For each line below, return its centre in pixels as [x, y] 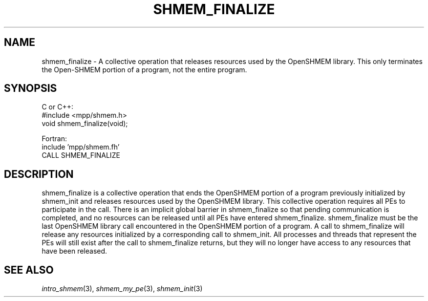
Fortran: [54, 139]
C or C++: [57, 107]
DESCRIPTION [39, 174]
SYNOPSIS [31, 88]
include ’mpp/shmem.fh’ [81, 147]
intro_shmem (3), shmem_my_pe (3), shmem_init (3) [122, 289]
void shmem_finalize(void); [85, 124]
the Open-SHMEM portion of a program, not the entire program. [144, 69]
